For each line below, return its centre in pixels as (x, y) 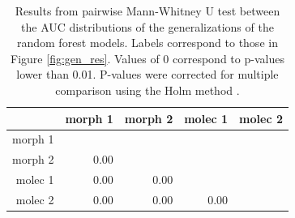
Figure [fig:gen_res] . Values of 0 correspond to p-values (147, 58)
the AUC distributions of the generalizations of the (147, 26)
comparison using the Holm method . (147, 90)
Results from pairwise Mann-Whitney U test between (147, 11)
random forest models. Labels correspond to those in (147, 43)
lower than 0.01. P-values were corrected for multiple (147, 74)
